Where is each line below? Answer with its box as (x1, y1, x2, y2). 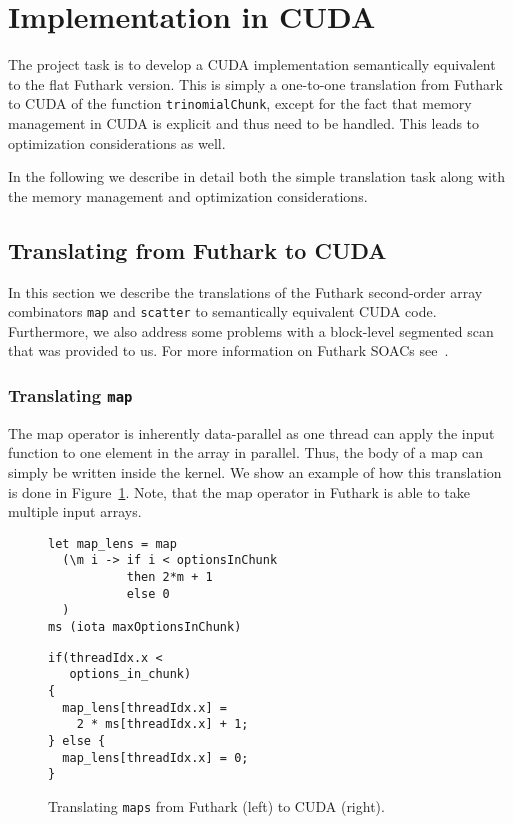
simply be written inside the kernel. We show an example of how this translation (8, 461, 502, 482)
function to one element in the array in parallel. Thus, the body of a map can (8, 442, 484, 463)
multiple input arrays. (8, 501, 142, 522)
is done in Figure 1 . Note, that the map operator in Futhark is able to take (8, 481, 470, 502)
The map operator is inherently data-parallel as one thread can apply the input (8, 422, 495, 443)
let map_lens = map (48, 536, 177, 551)
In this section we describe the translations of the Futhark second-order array (8, 281, 483, 302)
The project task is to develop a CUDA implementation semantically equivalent (8, 54, 496, 75)
